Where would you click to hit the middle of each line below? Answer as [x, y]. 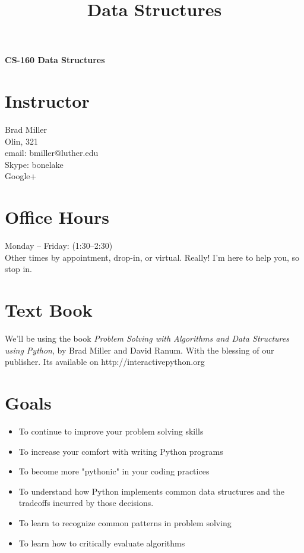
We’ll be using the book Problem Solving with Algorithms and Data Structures [147, 338]
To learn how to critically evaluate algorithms [102, 543]
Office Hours [57, 217]
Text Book [49, 310]
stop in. [18, 269]
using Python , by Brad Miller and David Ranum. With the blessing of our [140, 350]
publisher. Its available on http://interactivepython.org [105, 362]
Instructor [47, 101]
